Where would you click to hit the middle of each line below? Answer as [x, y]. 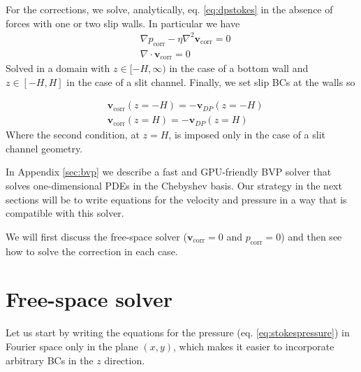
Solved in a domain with [58, 68]
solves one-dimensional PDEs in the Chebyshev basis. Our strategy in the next [174, 186]
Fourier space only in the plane [72, 346]
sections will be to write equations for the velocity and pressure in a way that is [176, 199]
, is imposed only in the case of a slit [247, 135]
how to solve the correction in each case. [92, 251]
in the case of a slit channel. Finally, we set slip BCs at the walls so [211, 81]
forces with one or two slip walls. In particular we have [123, 23]
